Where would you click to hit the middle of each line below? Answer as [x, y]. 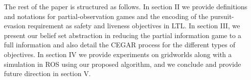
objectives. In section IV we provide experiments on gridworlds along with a [118, 54]
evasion [15, 26]
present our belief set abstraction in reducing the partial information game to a [123, 35]
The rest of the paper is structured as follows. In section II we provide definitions [126, 6]
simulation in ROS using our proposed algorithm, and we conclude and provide [123, 64]
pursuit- [222, 16]
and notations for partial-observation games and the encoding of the [106, 16]
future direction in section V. [47, 73]
